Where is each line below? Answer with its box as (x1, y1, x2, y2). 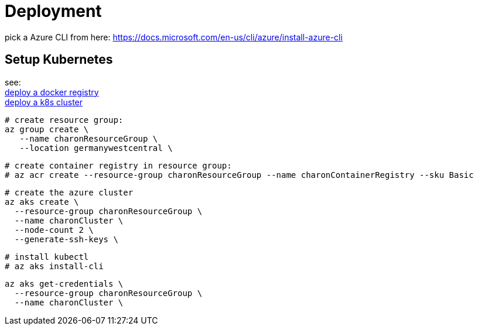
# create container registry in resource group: (5, 160, 232, 170)
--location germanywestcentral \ (19, 143, 173, 153)
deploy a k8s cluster (5, 97, 83, 107)
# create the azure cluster (5, 187, 134, 197)
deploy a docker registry (5, 87, 99, 97)
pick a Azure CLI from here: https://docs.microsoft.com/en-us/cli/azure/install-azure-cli (5, 32, 343, 42)
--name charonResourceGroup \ (19, 133, 158, 143)
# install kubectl (5, 252, 89, 262)
